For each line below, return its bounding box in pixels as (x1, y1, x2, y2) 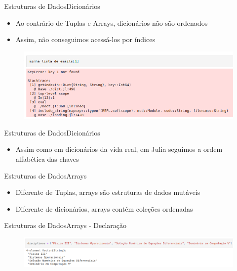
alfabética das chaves (15, 154, 79, 164)
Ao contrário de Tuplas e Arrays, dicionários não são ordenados (15, 17, 208, 28)
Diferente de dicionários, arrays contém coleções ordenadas (15, 203, 193, 214)
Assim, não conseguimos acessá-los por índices (15, 34, 155, 45)
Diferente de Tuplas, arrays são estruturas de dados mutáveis (15, 187, 200, 197)
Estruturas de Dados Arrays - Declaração (4, 220, 127, 230)
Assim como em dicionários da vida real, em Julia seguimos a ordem (15, 144, 223, 154)
